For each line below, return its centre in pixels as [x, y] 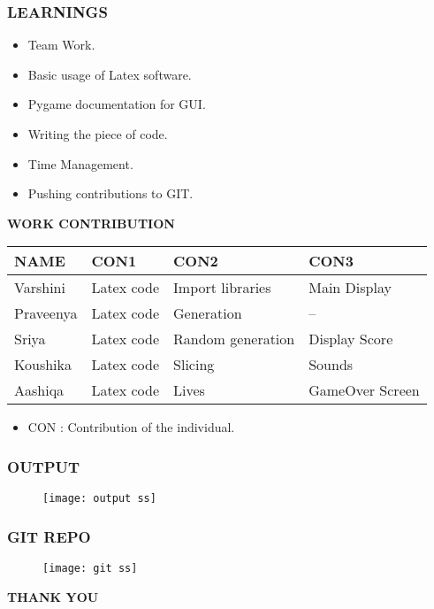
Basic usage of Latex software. [110, 74]
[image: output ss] [99, 499]
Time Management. [80, 163]
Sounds [331, 365]
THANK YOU [53, 596]
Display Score [351, 339]
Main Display [350, 288]
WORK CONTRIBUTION [91, 223]
